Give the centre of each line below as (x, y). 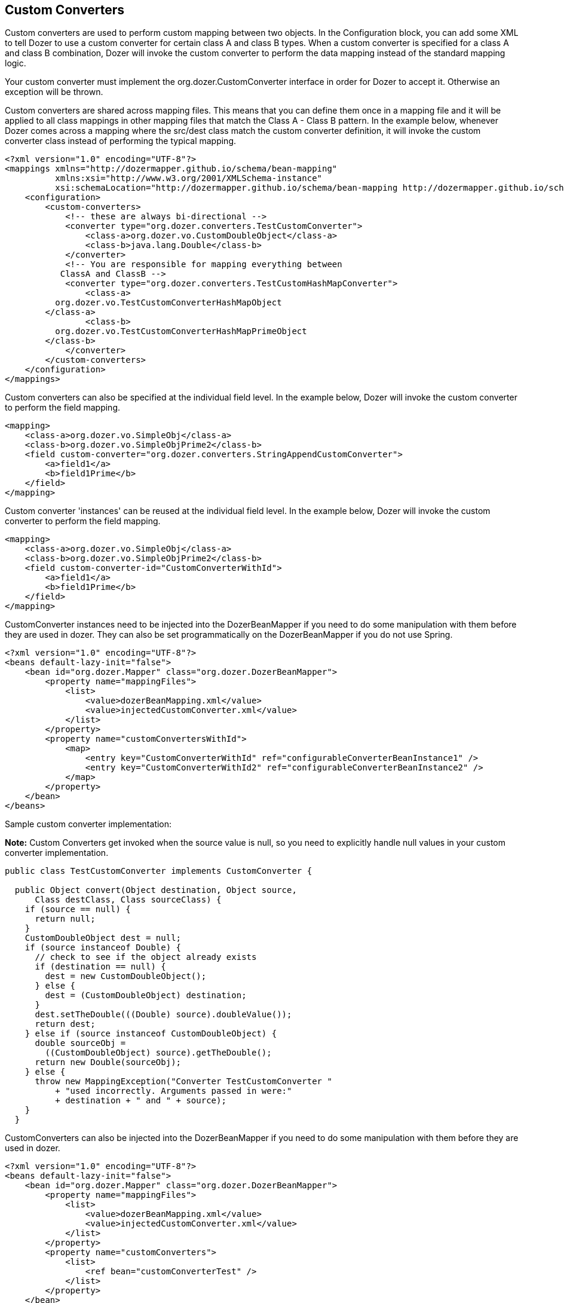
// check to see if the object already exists (146, 957)
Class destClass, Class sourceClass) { (128, 900)
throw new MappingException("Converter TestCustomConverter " (183, 1082)
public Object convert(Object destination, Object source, (156, 890)
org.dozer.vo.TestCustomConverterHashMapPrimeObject (181, 331)
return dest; (65, 1024)
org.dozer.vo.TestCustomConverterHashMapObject (168, 303)
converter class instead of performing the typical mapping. (121, 141)
